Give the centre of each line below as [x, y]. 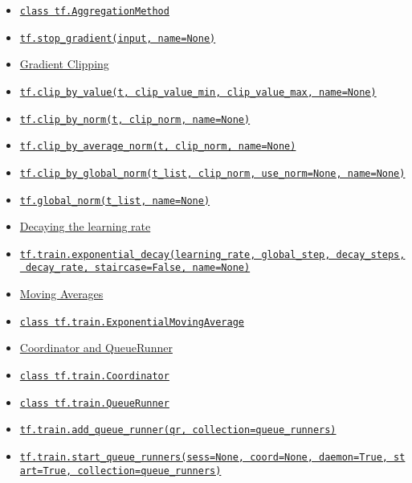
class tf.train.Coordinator [94, 376]
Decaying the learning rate [85, 226]
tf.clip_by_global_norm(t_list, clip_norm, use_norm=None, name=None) [212, 173]
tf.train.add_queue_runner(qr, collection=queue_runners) [178, 430]
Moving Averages [61, 294]
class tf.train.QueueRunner [94, 403]
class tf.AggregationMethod [94, 11]
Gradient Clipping [64, 64]
